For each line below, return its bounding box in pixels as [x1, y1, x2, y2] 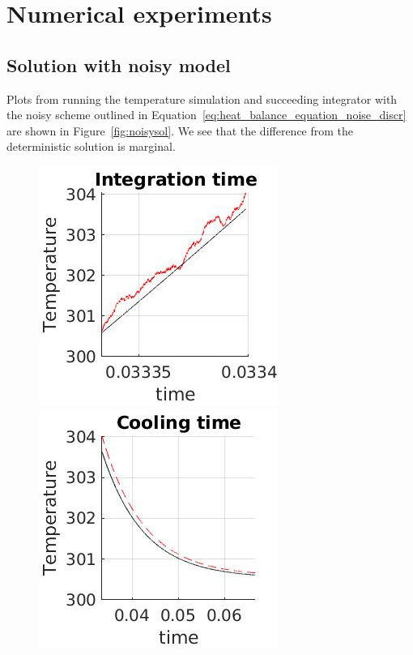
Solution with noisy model [6, 52, 231, 77]
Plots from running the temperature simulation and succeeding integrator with [6, 90, 398, 107]
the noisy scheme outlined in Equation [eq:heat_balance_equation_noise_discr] [6, 106, 407, 123]
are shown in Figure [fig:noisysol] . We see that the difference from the [6, 122, 354, 139]
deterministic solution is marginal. [6, 138, 176, 155]
